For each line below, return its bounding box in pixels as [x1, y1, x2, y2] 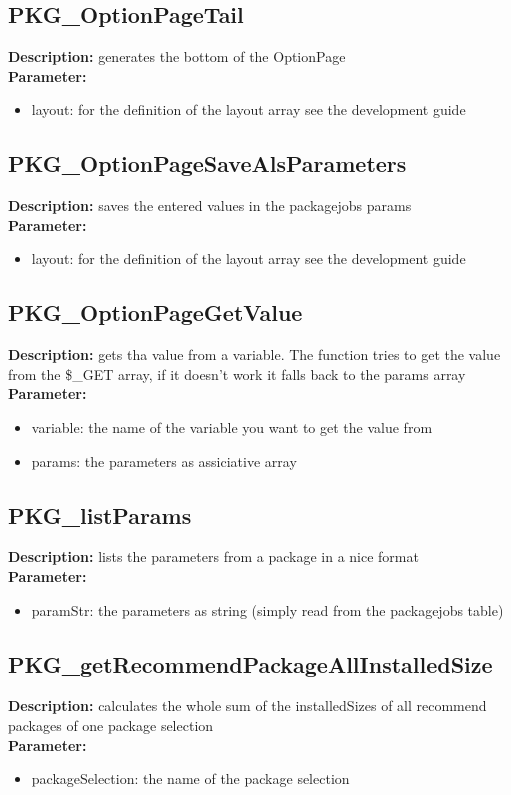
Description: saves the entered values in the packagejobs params [8, 195, 412, 216]
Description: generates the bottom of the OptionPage [8, 46, 346, 67]
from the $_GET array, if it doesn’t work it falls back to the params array [8, 363, 466, 384]
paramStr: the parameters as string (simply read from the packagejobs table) [31, 599, 504, 620]
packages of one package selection [8, 714, 214, 735]
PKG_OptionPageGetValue [8, 297, 303, 328]
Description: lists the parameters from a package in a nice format [8, 546, 419, 567]
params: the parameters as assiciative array [31, 450, 297, 471]
